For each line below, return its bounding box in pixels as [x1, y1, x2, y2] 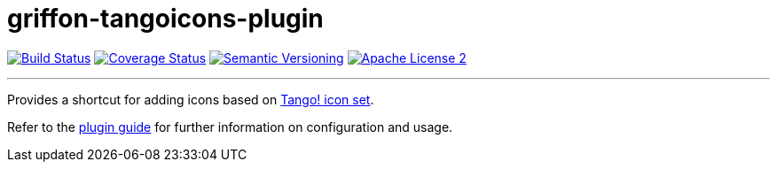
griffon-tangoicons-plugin [7, 4, 324, 34]
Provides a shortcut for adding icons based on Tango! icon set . [7, 91, 374, 107]
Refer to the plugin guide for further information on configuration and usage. [7, 119, 453, 134]
